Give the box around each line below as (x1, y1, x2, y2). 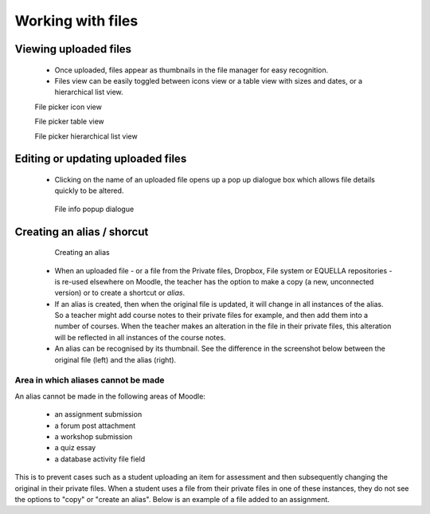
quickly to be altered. (54, 186, 124, 195)
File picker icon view (34, 102, 103, 112)
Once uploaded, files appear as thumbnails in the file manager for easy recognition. (54, 65, 329, 75)
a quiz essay (54, 443, 96, 453)
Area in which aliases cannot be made (14, 375, 165, 386)
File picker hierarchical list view (34, 131, 139, 141)
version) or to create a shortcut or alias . (54, 288, 186, 298)
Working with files (14, 12, 139, 29)
